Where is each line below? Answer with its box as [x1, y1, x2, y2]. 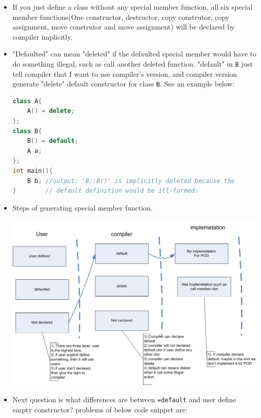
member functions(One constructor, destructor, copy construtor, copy [12, 11, 229, 22]
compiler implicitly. [12, 31, 73, 42]
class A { [12, 97, 42, 105]
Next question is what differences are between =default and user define [12, 394, 236, 404]
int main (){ [12, 167, 53, 175]
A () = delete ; [27, 107, 75, 115]
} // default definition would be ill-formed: [12, 187, 198, 195]
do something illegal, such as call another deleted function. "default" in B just [12, 58, 253, 69]
